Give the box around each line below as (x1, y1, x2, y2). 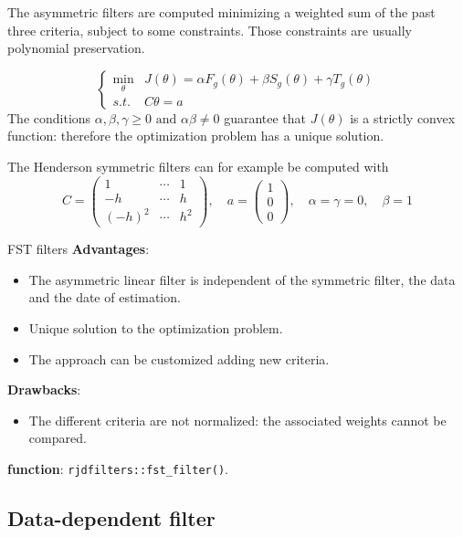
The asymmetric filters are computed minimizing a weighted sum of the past (7, 3, 436, 21)
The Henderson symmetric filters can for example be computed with (7, 156, 389, 175)
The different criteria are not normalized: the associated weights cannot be (28, 410, 447, 429)
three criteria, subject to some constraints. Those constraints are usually (7, 20, 412, 39)
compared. (28, 428, 87, 447)
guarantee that (224, 108, 307, 127)
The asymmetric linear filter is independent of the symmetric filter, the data (28, 269, 456, 289)
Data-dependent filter (7, 504, 216, 532)
